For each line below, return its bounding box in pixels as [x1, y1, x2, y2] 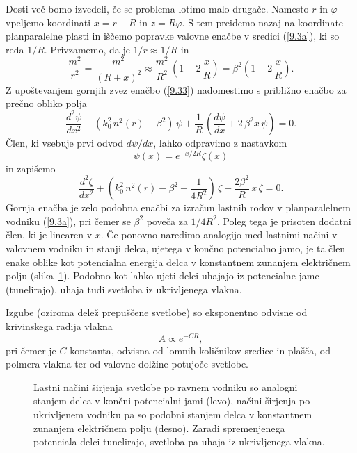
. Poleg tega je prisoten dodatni [216, 213, 351, 228]
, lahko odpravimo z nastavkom [153, 135, 287, 150]
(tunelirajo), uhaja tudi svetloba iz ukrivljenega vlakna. [6, 281, 242, 296]
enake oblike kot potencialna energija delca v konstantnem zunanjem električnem [6, 254, 351, 269]
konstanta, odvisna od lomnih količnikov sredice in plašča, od [70, 343, 331, 357]
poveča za [146, 213, 188, 228]
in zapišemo [6, 160, 56, 175]
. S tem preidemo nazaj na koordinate [182, 15, 344, 29]
